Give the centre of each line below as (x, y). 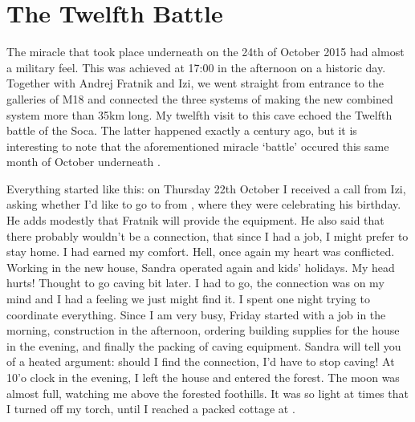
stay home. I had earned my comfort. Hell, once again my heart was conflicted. (201, 252)
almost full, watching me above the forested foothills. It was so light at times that (207, 393)
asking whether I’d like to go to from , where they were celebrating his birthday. (204, 204)
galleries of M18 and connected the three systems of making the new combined (200, 98)
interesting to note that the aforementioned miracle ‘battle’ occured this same (198, 146)
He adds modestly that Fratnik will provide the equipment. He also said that (195, 220)
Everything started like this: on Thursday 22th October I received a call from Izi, (206, 188)
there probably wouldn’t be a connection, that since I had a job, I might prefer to (207, 235)
